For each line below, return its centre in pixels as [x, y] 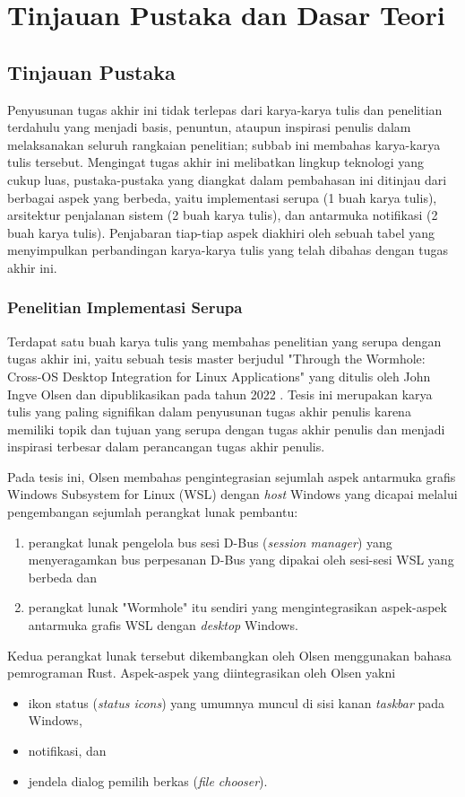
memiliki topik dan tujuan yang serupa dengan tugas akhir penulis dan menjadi [226, 429]
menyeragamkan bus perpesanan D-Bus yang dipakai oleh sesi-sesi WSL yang [241, 560]
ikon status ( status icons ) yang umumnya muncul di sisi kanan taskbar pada [237, 702]
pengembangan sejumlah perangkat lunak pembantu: [153, 512]
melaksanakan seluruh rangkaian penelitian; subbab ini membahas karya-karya [224, 144]
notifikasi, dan [67, 751]
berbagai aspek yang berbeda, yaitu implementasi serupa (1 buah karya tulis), [222, 197]
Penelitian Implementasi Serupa [125, 307]
